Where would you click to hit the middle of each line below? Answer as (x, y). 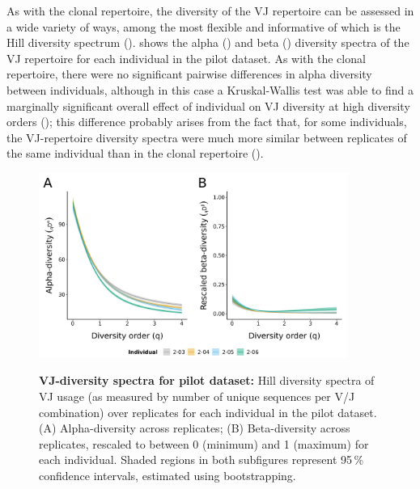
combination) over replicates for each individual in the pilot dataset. (208, 412)
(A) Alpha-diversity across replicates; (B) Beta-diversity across (195, 428)
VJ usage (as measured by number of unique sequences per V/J (197, 396)
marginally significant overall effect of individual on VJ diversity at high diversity (208, 105)
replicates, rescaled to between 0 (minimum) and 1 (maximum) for (204, 443)
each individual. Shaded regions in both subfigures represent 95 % (202, 459)
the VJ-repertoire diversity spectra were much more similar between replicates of (207, 137)
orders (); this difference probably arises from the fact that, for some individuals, (207, 122)
